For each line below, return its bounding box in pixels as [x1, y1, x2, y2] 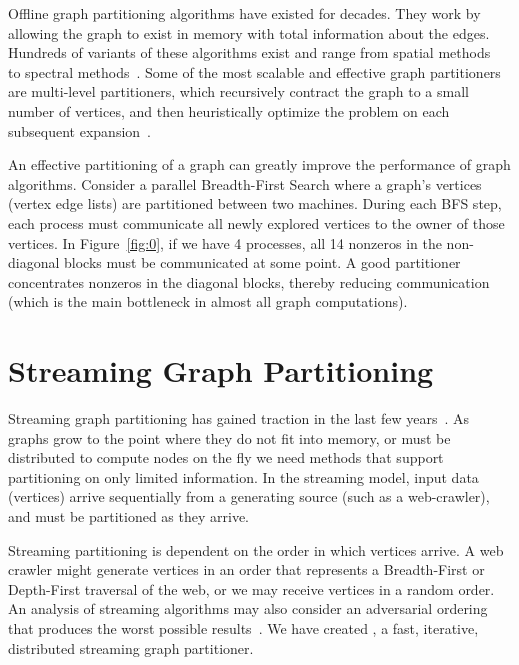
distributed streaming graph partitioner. [8, 637, 254, 658]
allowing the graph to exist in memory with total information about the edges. [8, 22, 490, 43]
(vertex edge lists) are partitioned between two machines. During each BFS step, [8, 193, 502, 214]
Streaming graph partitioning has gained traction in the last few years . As [8, 408, 469, 429]
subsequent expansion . [8, 120, 151, 141]
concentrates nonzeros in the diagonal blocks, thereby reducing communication [8, 271, 490, 292]
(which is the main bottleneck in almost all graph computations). [8, 291, 408, 312]
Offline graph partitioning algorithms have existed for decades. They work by [8, 3, 481, 23]
